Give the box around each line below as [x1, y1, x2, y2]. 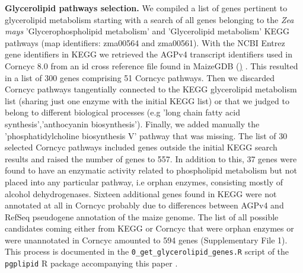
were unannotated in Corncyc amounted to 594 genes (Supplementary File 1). [5, 233, 288, 246]
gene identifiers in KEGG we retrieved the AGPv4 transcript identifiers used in [5, 48, 293, 60]
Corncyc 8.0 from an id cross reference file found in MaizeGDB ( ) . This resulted [5, 59, 298, 72]
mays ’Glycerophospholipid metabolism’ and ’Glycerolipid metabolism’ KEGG [5, 25, 290, 37]
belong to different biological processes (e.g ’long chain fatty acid [5, 106, 240, 118]
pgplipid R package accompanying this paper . [5, 257, 178, 269]
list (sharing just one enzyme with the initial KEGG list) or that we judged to [5, 94, 289, 107]
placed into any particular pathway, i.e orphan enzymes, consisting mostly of [5, 175, 283, 188]
